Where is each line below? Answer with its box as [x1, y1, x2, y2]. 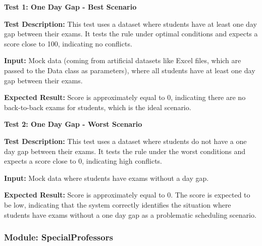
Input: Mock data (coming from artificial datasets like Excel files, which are [4, 55, 241, 66]
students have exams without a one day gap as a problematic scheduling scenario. [4, 209, 256, 220]
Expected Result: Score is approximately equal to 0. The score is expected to [4, 189, 250, 200]
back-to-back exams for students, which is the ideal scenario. [4, 102, 191, 112]
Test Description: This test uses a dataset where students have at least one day [4, 18, 257, 29]
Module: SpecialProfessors [4, 231, 113, 243]
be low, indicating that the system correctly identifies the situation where [4, 199, 231, 210]
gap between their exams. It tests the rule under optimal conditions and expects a [4, 28, 258, 39]
